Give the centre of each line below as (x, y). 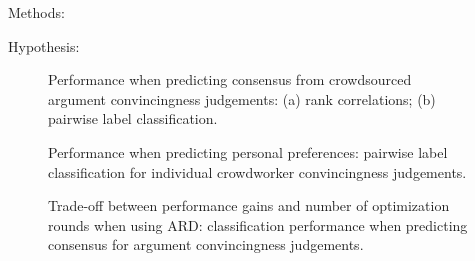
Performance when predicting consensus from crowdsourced (230, 79)
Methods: (36, 12)
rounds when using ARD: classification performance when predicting (258, 224)
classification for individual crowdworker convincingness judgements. (257, 171)
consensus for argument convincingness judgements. (206, 244)
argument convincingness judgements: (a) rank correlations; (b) (242, 98)
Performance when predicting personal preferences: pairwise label (248, 151)
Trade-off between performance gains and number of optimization (249, 205)
